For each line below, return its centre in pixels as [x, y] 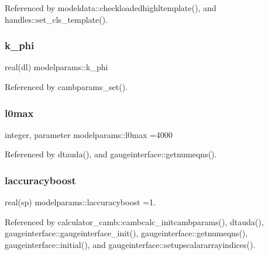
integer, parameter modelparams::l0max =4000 [89, 134]
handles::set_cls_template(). [56, 19]
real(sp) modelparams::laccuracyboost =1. [80, 202]
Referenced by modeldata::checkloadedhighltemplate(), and [111, 8]
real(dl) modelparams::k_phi [56, 67]
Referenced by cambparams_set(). [66, 87]
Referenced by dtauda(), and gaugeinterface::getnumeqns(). [111, 154]
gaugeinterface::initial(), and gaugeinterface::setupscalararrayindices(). [130, 244]
